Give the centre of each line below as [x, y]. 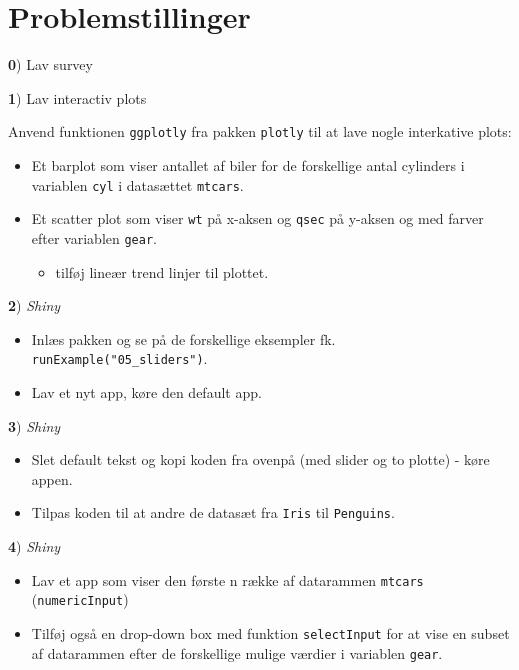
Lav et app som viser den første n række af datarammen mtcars [227, 579]
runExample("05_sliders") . [119, 358]
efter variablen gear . [94, 237]
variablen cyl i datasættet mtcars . [137, 184]
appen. [52, 478]
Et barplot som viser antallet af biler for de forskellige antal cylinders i [248, 164]
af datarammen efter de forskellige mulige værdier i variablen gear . [237, 652]
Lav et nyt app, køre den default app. [146, 391]
